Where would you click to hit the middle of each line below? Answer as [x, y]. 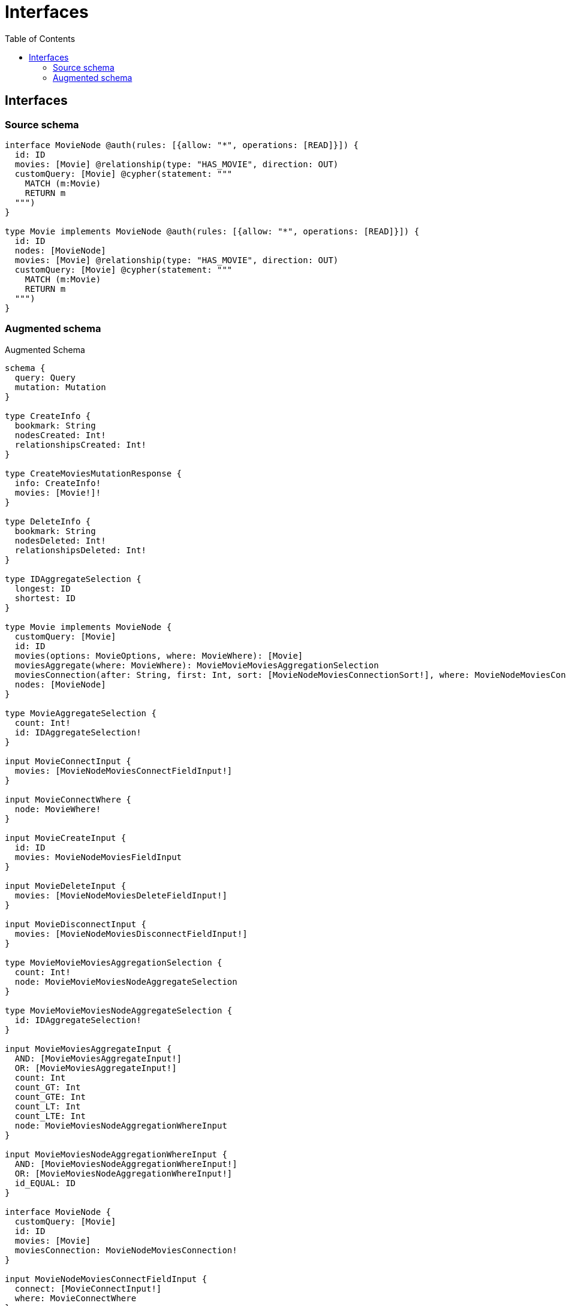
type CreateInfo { [48, 416]
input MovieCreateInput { [66, 838]
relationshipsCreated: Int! [81, 444]
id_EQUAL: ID [45, 1183]
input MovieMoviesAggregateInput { [88, 1049]
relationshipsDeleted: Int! [81, 550]
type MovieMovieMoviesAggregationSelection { [114, 962]
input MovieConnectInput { [68, 761]
